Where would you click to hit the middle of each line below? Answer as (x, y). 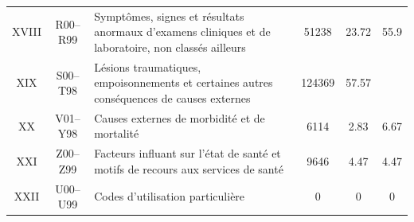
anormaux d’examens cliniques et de (182, 31)
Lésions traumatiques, (148, 66)
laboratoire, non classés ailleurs (170, 47)
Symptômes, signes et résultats (169, 16)
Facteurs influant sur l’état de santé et (187, 153)
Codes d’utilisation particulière (170, 196)
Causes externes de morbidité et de (180, 117)
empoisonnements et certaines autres (184, 82)
